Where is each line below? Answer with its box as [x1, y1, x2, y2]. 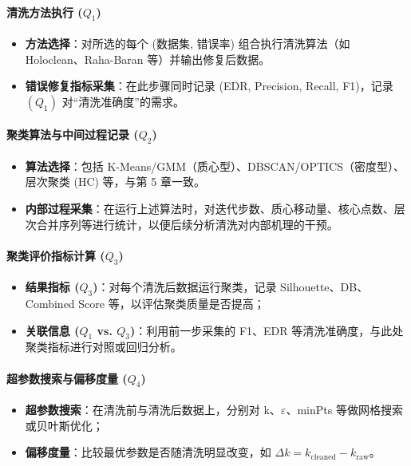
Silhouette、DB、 [280, 278, 369, 295]
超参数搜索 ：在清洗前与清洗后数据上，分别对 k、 [25, 401, 281, 417]
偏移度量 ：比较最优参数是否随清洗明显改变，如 [25, 444, 271, 460]
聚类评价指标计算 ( [6, 247, 105, 263]
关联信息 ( [25, 322, 80, 338]
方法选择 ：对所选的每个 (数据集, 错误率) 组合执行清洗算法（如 [25, 35, 350, 51]
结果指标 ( [25, 278, 80, 295]
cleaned [310, 452, 336, 461]
